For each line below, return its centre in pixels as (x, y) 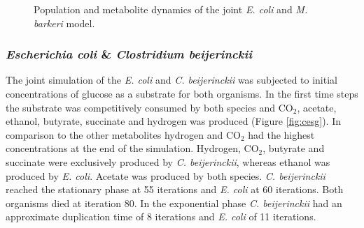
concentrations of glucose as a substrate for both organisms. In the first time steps (182, 93)
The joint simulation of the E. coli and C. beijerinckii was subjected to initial (171, 80)
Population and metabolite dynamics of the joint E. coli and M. (171, 9)
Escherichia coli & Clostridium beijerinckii (129, 54)
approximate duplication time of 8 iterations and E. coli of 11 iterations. (161, 216)
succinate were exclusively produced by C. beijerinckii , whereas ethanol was (168, 161)
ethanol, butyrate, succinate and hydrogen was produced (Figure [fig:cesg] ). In (173, 121)
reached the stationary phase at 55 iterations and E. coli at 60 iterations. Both (175, 189)
